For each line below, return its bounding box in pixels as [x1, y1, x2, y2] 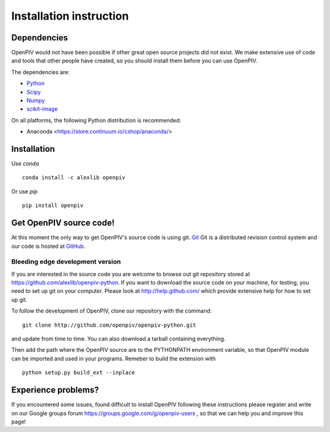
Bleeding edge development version [11, 258, 122, 266]
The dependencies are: [11, 68, 70, 76]
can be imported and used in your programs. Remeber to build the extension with [11, 355, 216, 362]
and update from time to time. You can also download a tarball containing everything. [11, 335, 226, 343]
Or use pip [11, 187, 38, 195]
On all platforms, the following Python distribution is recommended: [11, 116, 182, 124]
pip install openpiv [22, 202, 84, 209]
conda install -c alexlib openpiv [22, 174, 125, 181]
